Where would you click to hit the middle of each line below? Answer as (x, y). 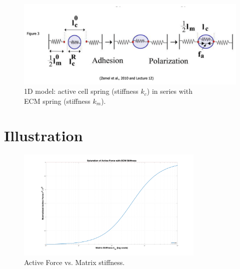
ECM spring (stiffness (57, 101)
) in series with (169, 91)
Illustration (43, 135)
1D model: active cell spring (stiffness (81, 91)
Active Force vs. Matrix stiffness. (74, 262)
